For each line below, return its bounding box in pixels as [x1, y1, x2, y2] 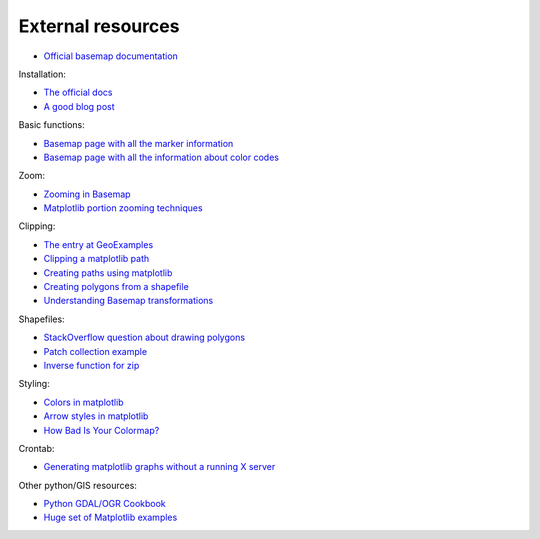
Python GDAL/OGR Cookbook [43, 498, 167, 510]
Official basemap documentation [43, 50, 179, 62]
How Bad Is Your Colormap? [43, 424, 160, 436]
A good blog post [43, 100, 115, 112]
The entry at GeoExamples [43, 238, 154, 250]
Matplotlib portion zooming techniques [43, 202, 204, 214]
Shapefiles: [18, 313, 65, 325]
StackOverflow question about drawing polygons [43, 331, 245, 344]
